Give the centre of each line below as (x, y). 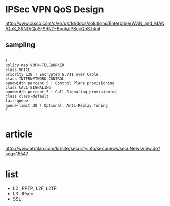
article (19, 134)
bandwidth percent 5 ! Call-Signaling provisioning (61, 92)
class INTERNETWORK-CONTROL (35, 79)
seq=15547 (17, 154)
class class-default (27, 96)
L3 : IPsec (23, 193)
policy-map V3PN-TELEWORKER (35, 65)
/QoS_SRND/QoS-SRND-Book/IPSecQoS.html (53, 28)
